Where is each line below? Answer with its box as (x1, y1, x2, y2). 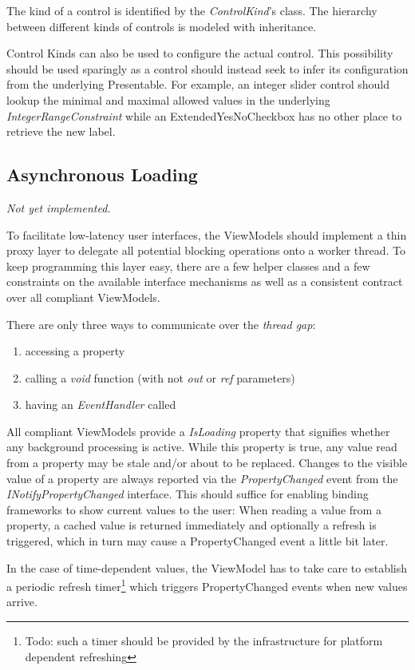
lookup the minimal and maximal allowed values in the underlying (6, 91, 330, 108)
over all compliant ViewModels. (6, 288, 160, 305)
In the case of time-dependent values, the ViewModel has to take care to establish (6, 559, 408, 576)
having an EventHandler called (25, 396, 176, 413)
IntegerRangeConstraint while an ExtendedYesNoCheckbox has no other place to (6, 107, 402, 124)
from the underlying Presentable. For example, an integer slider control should (6, 76, 390, 93)
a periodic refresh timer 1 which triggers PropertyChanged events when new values (6, 576, 408, 594)
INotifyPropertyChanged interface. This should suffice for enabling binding (6, 486, 369, 502)
